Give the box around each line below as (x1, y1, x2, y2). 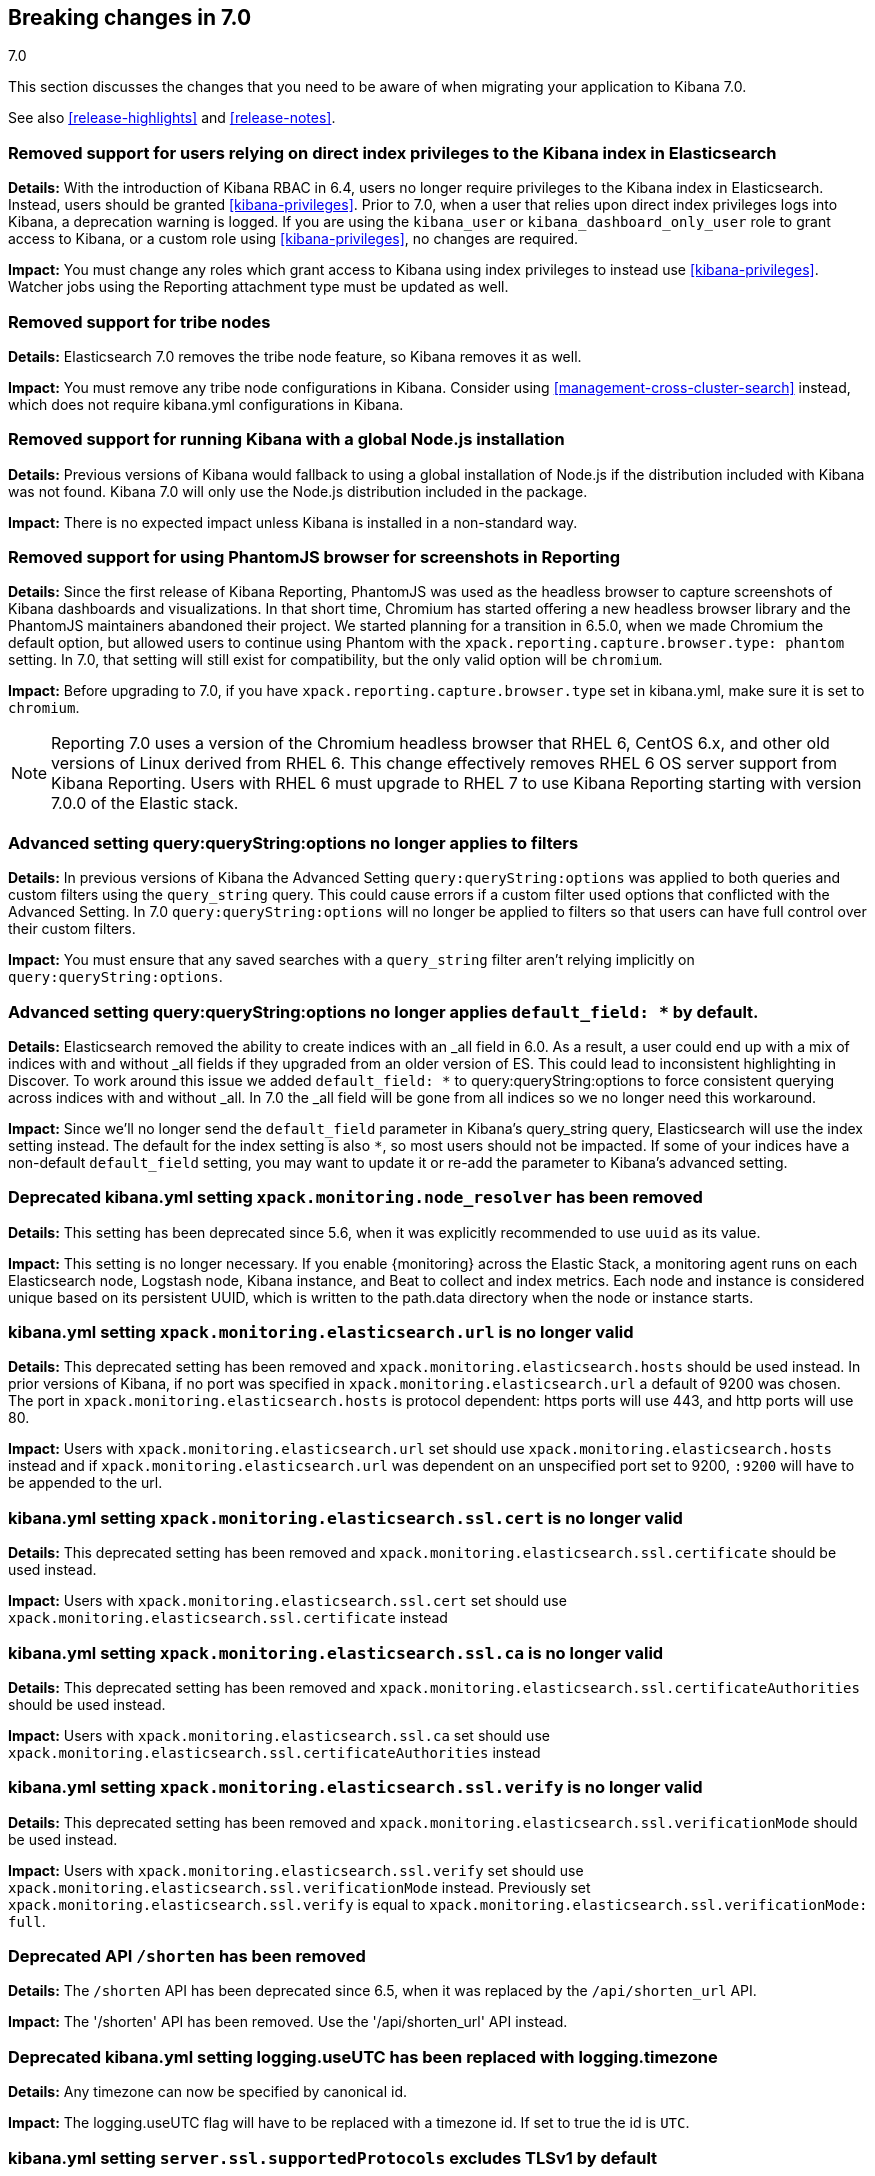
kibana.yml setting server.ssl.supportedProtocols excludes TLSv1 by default (8, 2147, 658, 2168)
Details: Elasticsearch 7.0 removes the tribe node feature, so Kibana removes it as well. (8, 347, 582, 365)
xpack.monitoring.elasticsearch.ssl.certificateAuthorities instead (8, 1743, 541, 1761)
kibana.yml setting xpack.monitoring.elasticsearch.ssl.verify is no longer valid (8, 1777, 703, 1798)
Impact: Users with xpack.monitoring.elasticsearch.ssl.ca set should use (8, 1726, 550, 1744)
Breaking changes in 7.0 (8, 5, 252, 30)
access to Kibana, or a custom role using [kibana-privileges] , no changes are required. (8, 230, 579, 248)
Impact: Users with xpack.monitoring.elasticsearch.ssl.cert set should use (8, 1592, 567, 1610)
